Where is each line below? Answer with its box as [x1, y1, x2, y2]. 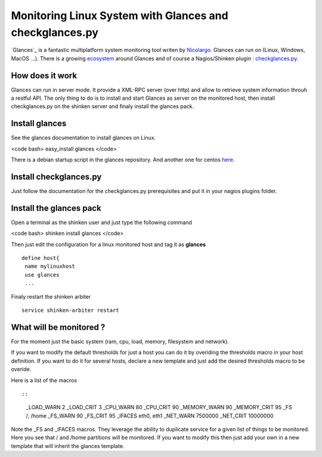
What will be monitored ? [11, 322, 106, 332]
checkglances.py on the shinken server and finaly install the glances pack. [11, 103, 194, 110]
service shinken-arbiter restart [21, 307, 119, 314]
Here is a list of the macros [11, 376, 78, 384]
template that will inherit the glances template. [11, 442, 125, 449]
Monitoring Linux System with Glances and [11, 9, 229, 22]
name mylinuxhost [24, 263, 76, 270]
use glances [24, 271, 60, 278]
